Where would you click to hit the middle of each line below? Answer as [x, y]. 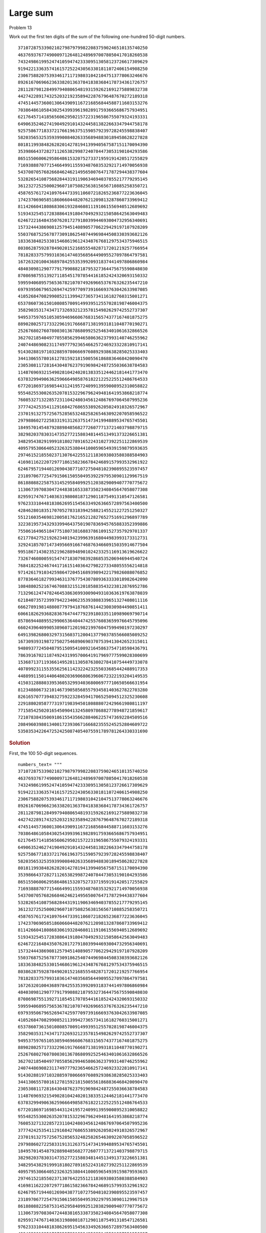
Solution [20, 743]
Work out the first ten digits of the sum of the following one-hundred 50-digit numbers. [97, 36]
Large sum [31, 13]
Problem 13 [20, 28]
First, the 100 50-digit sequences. [43, 753]
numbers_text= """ [40, 765]
